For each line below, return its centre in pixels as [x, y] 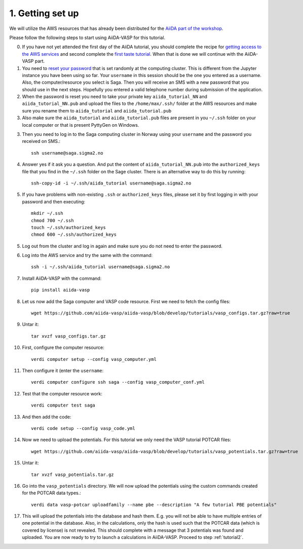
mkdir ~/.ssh [47, 213]
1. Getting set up [44, 13]
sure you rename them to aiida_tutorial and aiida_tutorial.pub [97, 111]
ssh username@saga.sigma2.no [67, 153]
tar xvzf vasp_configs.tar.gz [69, 336]
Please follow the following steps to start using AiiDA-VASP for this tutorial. [87, 38]
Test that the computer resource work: [62, 393]
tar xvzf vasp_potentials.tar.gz [72, 474]
